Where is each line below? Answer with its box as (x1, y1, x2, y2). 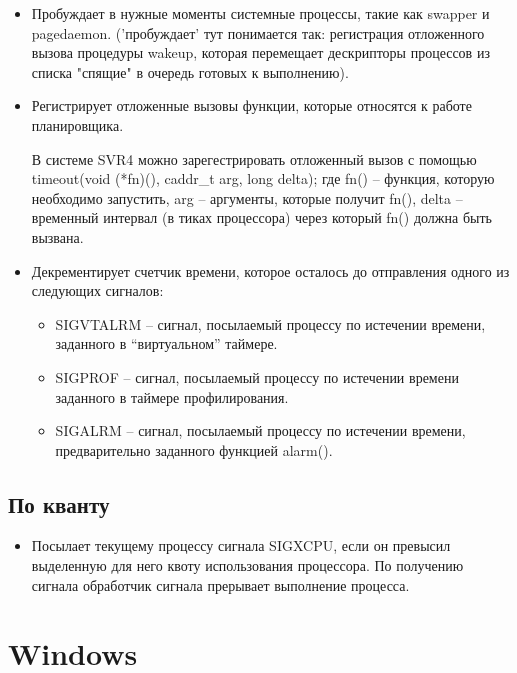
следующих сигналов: (31, 280, 164, 301)
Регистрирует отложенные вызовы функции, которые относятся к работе (31, 95, 472, 116)
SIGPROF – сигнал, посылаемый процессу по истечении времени (55, 366, 459, 387)
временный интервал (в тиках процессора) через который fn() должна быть (31, 207, 492, 228)
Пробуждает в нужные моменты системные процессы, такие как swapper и (31, 3, 490, 23)
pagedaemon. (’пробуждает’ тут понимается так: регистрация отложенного (31, 22, 485, 43)
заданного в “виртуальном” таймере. (55, 333, 278, 354)
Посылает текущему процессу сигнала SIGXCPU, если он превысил (31, 535, 451, 556)
